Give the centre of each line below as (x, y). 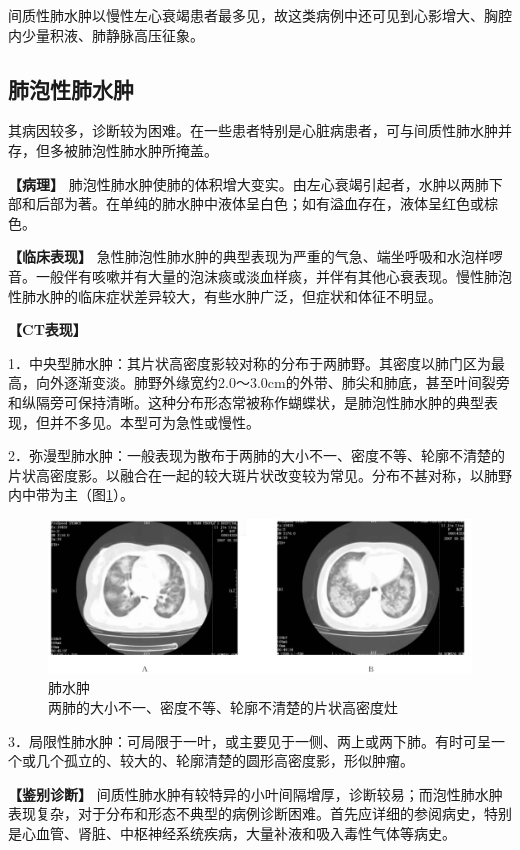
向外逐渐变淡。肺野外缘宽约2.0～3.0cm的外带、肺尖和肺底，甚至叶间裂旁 (272, 382)
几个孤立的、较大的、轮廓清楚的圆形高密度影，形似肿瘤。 (224, 760)
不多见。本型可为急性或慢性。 (161, 421)
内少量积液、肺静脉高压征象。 (106, 34)
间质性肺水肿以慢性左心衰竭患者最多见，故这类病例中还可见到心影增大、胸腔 (260, 15)
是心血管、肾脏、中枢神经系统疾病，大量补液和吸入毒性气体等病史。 (232, 832)
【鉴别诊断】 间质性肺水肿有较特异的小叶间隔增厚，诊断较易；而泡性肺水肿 (255, 793)
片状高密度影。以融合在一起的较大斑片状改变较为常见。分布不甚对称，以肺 (253, 474)
